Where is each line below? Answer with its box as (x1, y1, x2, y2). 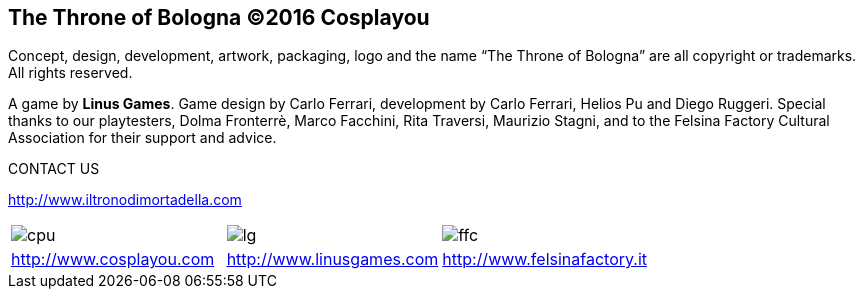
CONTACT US (8, 160, 100, 178)
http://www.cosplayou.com (11, 249, 215, 270)
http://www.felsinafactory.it (442, 249, 648, 270)
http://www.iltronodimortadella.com (8, 191, 242, 209)
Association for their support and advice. (8, 129, 277, 147)
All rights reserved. (8, 64, 133, 82)
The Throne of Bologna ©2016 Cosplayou (8, 5, 430, 30)
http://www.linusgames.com (226, 249, 439, 270)
